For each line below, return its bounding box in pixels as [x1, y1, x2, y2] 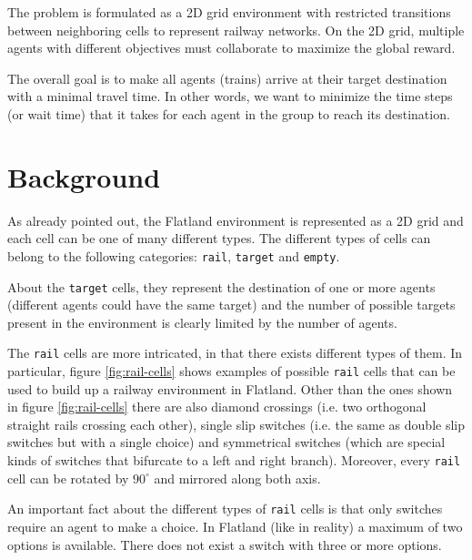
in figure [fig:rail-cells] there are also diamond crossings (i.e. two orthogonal [7, 397, 427, 416]
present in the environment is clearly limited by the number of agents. [7, 312, 397, 331]
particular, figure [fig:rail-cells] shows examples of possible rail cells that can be [7, 361, 456, 381]
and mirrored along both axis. [154, 468, 321, 487]
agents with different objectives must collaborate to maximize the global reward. [7, 38, 456, 57]
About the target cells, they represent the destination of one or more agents [7, 277, 436, 296]
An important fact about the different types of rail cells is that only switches [7, 499, 443, 518]
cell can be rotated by [7, 468, 129, 487]
